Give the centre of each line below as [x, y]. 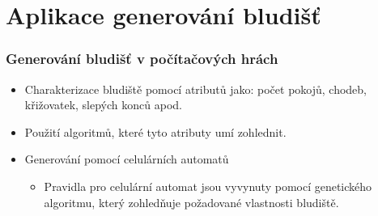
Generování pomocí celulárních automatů [127, 159]
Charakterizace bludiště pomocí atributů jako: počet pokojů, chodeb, [195, 89]
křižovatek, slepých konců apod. [103, 105]
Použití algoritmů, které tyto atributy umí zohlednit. [155, 131]
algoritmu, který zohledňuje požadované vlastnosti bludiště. [191, 202]
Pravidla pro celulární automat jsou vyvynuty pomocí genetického [208, 186]
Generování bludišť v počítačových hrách [142, 59]
